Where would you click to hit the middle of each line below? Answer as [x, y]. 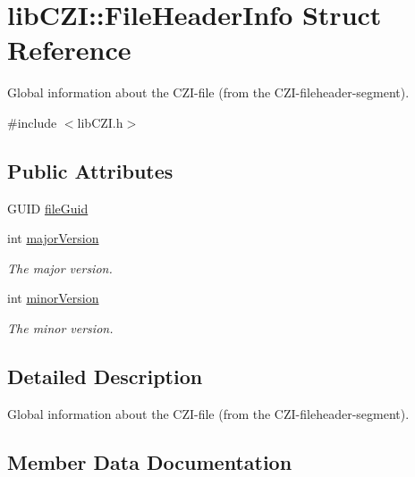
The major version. [60, 268]
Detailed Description [105, 377]
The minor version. [60, 328]
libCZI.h [100, 122]
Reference [69, 50]
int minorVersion [53, 298]
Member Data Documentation [150, 461]
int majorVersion [53, 238]
